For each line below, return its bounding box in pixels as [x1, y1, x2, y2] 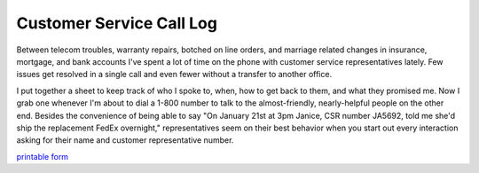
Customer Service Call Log [16, 13, 217, 33]
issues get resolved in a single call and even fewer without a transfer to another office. [16, 69, 333, 80]
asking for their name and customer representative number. [16, 135, 234, 145]
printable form [16, 151, 69, 161]
